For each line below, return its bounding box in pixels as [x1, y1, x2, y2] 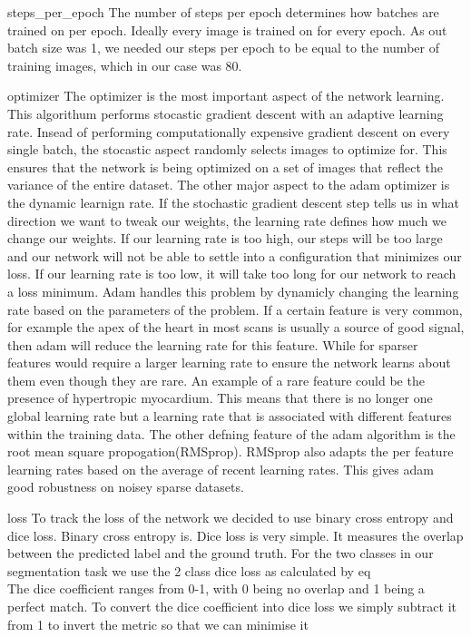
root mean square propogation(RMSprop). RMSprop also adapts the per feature [7, 442, 454, 461]
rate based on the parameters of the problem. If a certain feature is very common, [7, 299, 463, 318]
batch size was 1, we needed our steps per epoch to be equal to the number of [7, 38, 439, 57]
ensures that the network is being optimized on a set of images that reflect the [7, 157, 443, 176]
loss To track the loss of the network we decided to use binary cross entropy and [7, 508, 454, 527]
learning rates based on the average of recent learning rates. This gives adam [7, 459, 434, 478]
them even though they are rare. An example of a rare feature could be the [7, 370, 425, 389]
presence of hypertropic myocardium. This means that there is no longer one [7, 388, 433, 407]
